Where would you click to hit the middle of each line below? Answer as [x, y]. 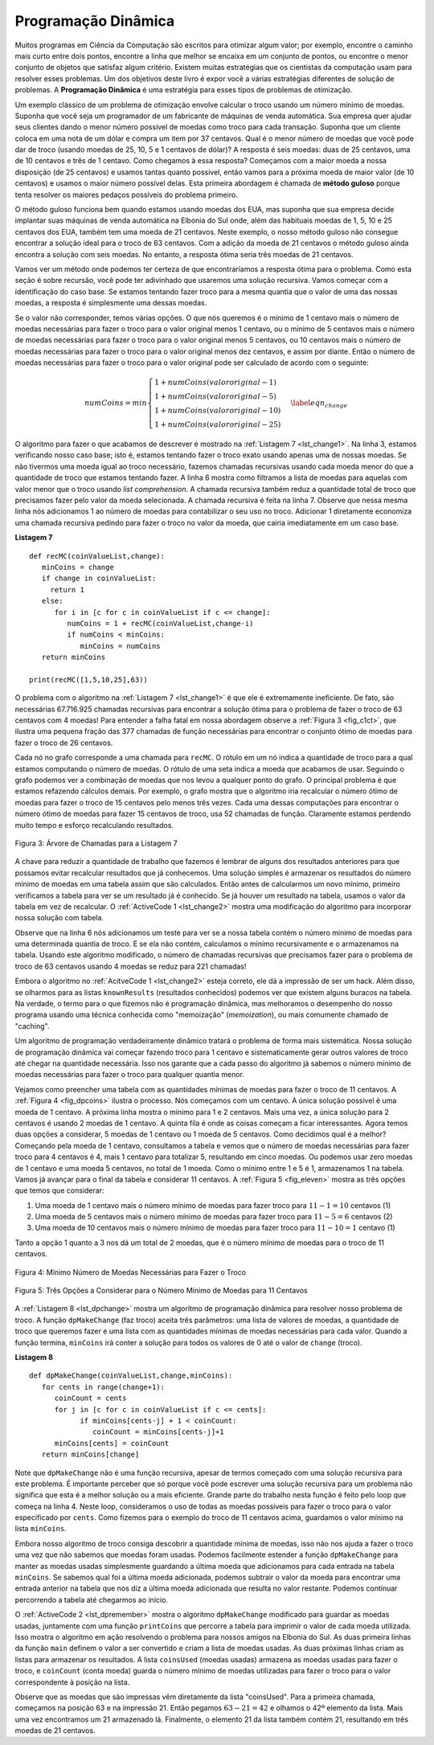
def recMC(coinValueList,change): [97, 556]
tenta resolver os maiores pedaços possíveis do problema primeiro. [127, 195]
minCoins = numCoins [120, 646]
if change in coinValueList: [99, 578]
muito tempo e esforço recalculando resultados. [94, 825]
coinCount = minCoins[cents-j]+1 [158, 1432]
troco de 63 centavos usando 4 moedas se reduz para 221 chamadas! [131, 966]
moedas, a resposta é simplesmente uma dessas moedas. [111, 303]
